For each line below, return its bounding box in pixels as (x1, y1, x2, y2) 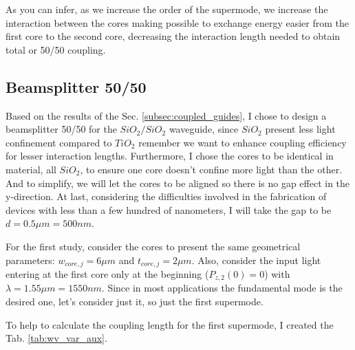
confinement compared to (6, 135, 112, 149)
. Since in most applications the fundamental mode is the (101, 281, 343, 295)
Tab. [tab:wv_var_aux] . (6, 331, 107, 345)
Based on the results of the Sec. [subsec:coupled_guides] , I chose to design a (6, 108, 327, 122)
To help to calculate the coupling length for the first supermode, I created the (6, 317, 334, 331)
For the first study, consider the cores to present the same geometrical (6, 239, 301, 253)
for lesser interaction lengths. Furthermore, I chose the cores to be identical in (6, 149, 334, 163)
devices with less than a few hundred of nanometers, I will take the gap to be (6, 202, 332, 217)
